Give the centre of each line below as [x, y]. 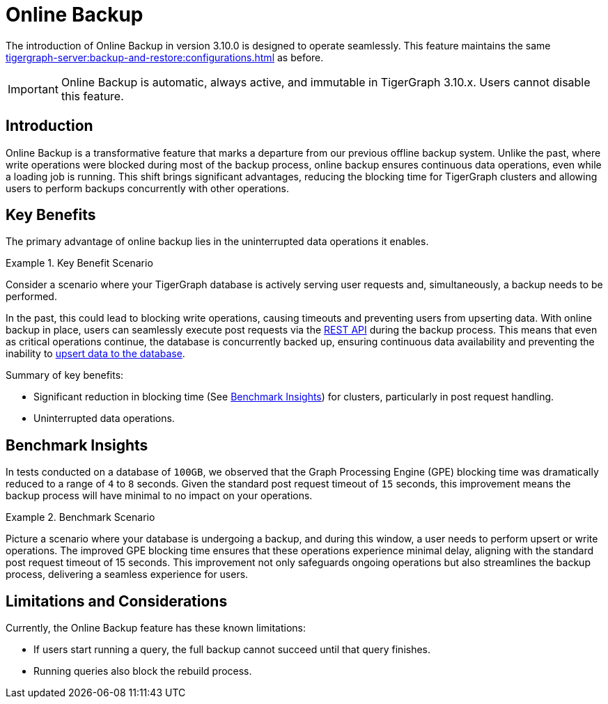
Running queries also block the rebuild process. [143, 671]
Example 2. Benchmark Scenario [80, 517]
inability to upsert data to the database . [95, 354]
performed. [31, 297]
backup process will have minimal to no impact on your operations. [159, 496]
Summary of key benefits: [65, 375]
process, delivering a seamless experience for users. [127, 574]
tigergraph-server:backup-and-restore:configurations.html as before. [165, 57]
